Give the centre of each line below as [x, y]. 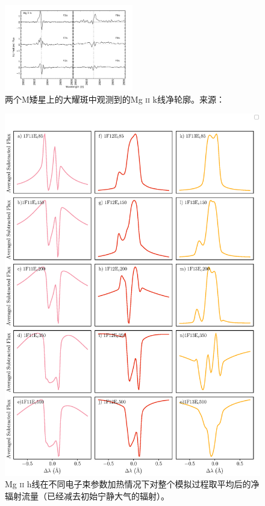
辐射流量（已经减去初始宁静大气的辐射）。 [87, 496]
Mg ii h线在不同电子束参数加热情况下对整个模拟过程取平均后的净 [132, 484]
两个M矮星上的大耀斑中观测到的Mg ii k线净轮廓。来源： [115, 99]
